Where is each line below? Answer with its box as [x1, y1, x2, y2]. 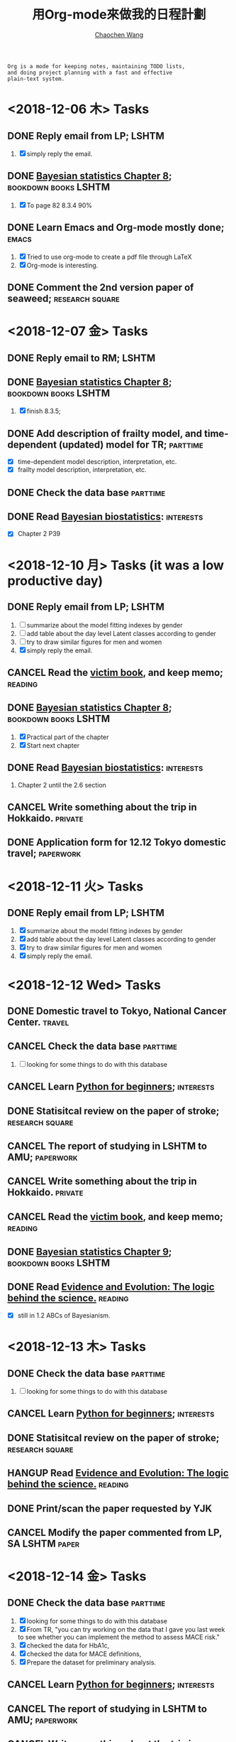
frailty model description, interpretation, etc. [17, 466, 147, 474]
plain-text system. [7, 75, 65, 82]
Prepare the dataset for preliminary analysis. [26, 1657, 157, 1667]
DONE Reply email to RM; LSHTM [7, 352, 156, 364]
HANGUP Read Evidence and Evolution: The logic [7, 1467, 229, 1479]
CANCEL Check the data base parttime [7, 1041, 177, 1053]
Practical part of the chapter [26, 733, 109, 741]
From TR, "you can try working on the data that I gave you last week [26, 1625, 225, 1633]
